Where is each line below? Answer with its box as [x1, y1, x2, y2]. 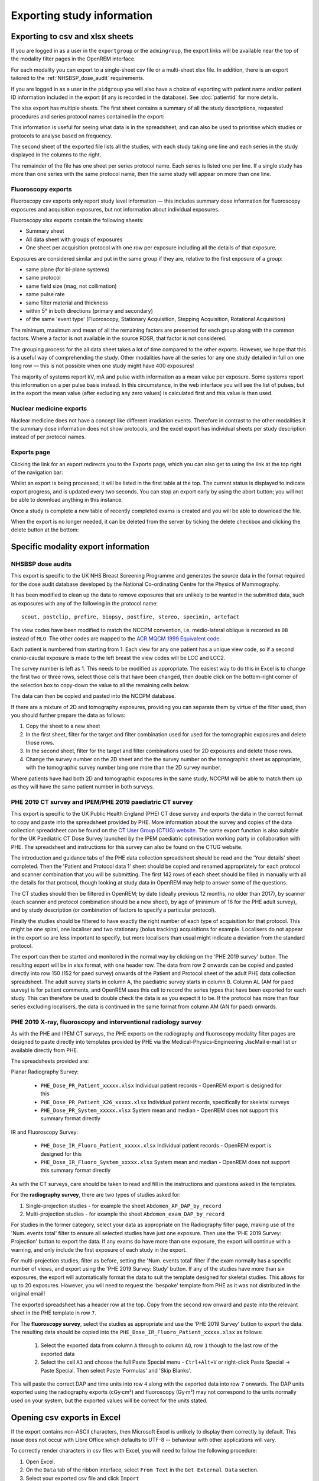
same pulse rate [25, 291, 65, 298]
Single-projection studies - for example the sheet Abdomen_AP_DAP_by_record [25, 1202, 222, 1209]
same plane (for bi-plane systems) [25, 266, 109, 273]
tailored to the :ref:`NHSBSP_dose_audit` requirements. [11, 75, 145, 82]
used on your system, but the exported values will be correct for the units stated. [11, 1397, 208, 1404]
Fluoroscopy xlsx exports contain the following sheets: [11, 217, 144, 224]
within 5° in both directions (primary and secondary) [25, 307, 154, 314]
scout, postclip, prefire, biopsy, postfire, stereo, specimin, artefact [21, 614, 240, 620]
